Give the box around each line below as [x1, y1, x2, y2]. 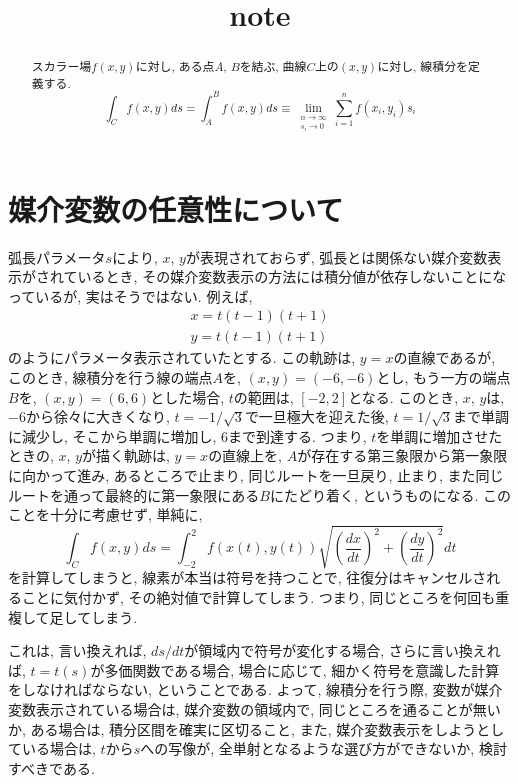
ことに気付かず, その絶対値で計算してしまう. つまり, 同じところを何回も [21, 586, 496, 607]
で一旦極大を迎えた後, [244, 406, 389, 427]
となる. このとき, [348, 386, 459, 407]
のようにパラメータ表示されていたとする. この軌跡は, [8, 347, 356, 368]
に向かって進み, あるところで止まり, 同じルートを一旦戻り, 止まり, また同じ [8, 465, 504, 486]
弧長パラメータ [8, 246, 106, 267]
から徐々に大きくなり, [25, 406, 170, 427]
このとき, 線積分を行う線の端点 [8, 367, 213, 388]
